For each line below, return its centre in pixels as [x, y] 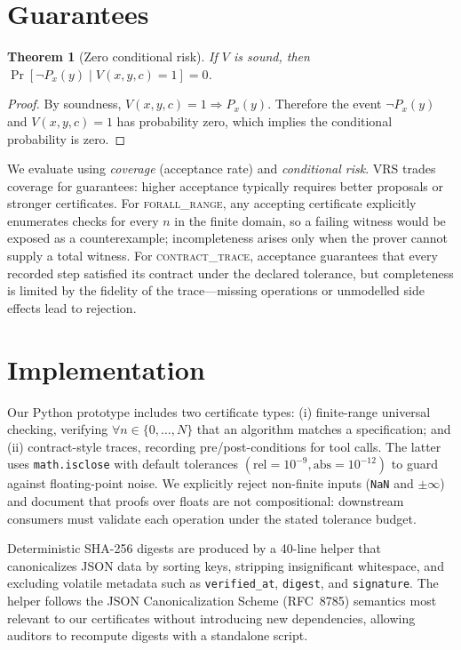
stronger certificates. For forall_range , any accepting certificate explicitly [212, 203]
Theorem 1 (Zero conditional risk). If [112, 56]
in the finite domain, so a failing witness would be [310, 220]
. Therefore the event [325, 104]
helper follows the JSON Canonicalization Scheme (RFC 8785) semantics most [222, 601]
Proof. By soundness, [64, 104]
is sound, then [271, 56]
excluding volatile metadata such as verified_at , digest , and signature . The [223, 583]
